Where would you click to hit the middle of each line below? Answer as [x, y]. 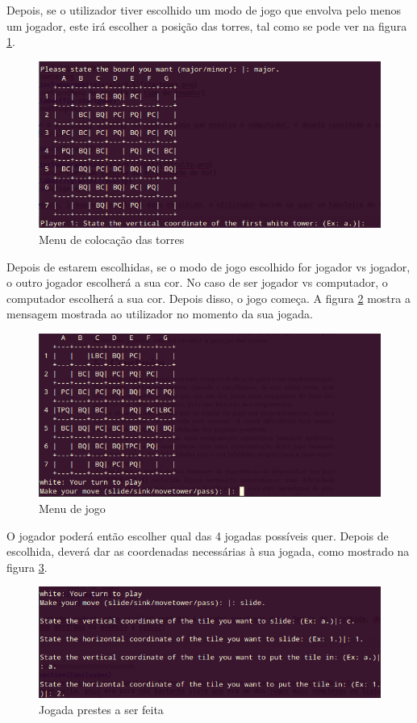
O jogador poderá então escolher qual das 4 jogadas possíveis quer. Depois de [198, 535]
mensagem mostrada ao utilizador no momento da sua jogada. [160, 314]
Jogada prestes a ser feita [101, 710]
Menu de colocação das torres [112, 240]
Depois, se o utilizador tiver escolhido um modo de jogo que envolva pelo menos [204, 10]
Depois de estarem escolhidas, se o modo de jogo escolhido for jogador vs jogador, [208, 266]
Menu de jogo [72, 509]
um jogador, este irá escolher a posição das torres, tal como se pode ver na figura [207, 25]
